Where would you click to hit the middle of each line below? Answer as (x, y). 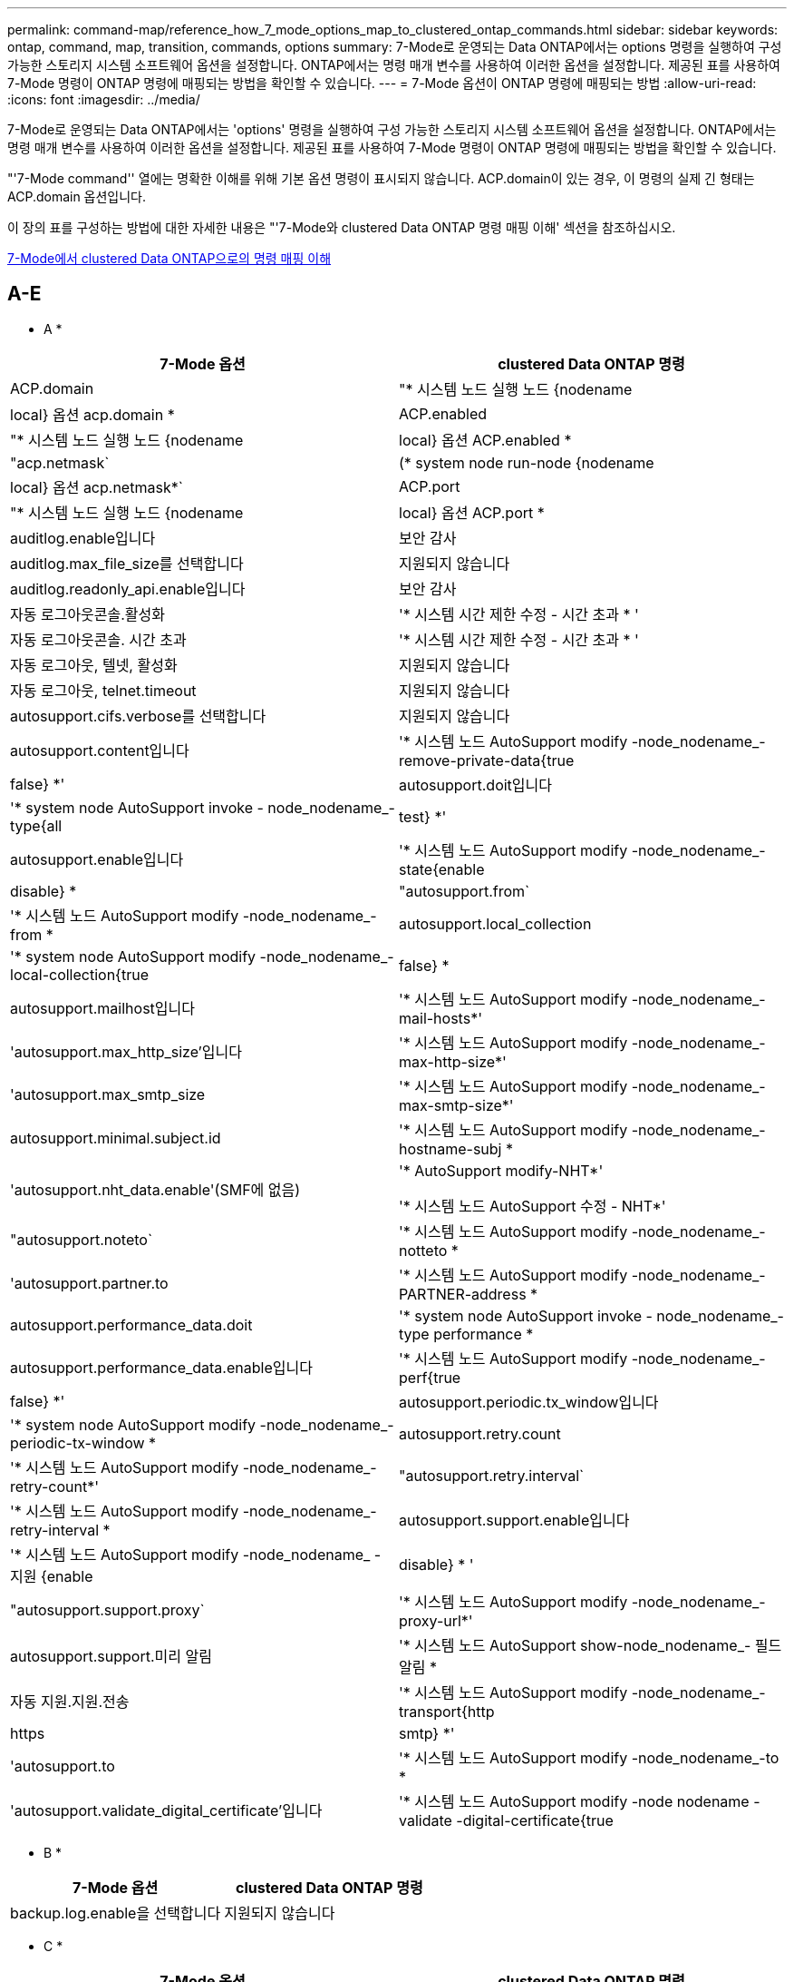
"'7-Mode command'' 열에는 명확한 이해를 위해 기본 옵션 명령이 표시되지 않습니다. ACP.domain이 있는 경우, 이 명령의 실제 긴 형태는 (381, 178)
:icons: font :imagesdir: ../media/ (104, 99)
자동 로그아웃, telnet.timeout (103, 690)
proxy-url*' (436, 1620)
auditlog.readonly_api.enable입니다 (128, 589)
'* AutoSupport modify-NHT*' (501, 1170)
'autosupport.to (63, 1766)
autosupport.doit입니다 (475, 785)
